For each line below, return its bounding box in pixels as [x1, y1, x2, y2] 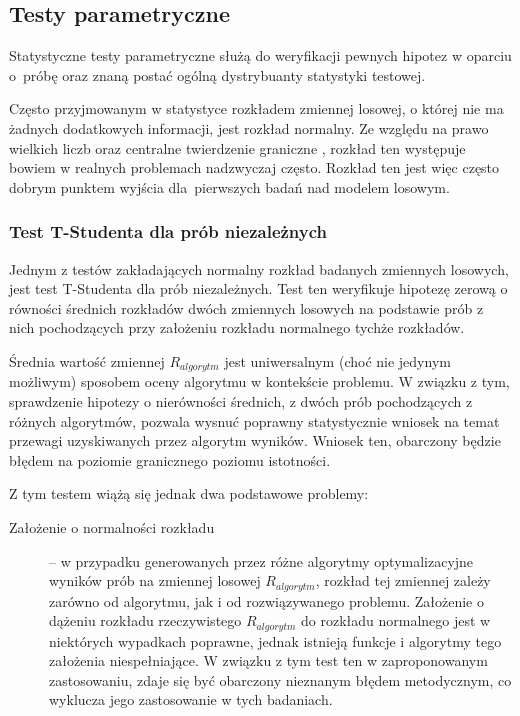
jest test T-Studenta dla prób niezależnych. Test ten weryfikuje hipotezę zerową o [9, 278, 508, 299]
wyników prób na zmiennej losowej [49, 570, 261, 591]
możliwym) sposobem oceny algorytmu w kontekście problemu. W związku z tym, [9, 371, 510, 392]
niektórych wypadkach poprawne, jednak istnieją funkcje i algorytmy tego [49, 630, 502, 651]
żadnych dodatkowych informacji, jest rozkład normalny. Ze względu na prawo [9, 117, 489, 138]
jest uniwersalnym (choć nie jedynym [224, 350, 451, 371]
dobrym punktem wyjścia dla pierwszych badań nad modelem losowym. [9, 176, 450, 197]
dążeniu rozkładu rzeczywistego [49, 610, 242, 631]
